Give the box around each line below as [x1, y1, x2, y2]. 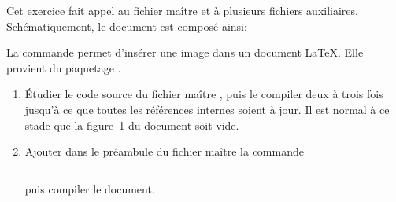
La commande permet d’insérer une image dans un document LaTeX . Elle [6, 44, 364, 61]
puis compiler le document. [24, 180, 155, 196]
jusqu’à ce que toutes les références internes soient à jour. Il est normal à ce [24, 101, 390, 117]
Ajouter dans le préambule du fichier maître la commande [24, 143, 304, 160]
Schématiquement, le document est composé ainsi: [6, 17, 247, 34]
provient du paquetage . [6, 59, 121, 75]
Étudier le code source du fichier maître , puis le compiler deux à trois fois [24, 86, 383, 102]
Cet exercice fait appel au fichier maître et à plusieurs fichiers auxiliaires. [6, 2, 358, 18]
